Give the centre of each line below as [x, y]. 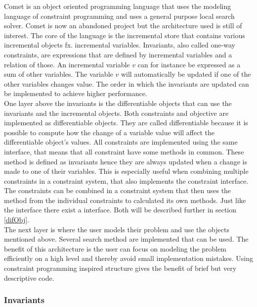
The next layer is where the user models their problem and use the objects [117, 229]
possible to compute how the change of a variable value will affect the [109, 132]
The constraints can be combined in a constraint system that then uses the [118, 190]
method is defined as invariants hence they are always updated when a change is [126, 161]
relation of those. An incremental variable [67, 64]
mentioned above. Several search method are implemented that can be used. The [126, 239]
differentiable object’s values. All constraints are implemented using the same [121, 142]
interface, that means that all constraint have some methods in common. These [124, 151]
